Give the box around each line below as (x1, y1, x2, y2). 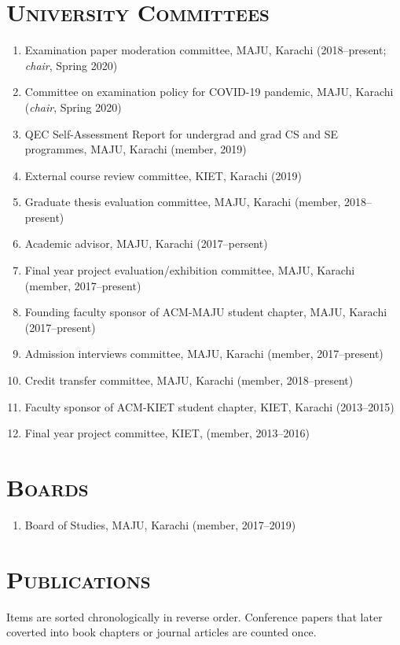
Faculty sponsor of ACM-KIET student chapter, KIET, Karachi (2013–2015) (24, 398, 394, 415)
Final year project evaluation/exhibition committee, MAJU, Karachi (24, 262, 355, 278)
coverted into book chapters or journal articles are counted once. (6, 624, 317, 640)
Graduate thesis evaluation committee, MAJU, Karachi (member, (24, 193, 341, 210)
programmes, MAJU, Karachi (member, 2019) (24, 141, 247, 157)
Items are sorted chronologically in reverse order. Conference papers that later (6, 608, 383, 625)
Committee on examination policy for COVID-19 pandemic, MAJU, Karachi (24, 83, 394, 100)
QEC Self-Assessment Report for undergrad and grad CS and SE (24, 125, 338, 142)
